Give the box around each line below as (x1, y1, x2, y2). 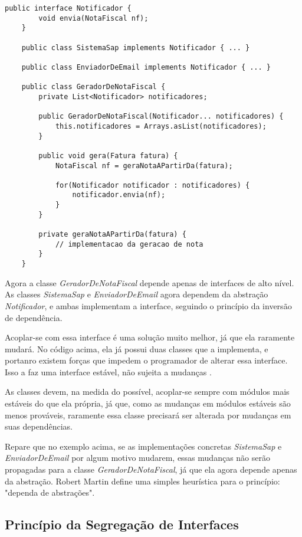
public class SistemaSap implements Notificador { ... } (21, 43, 250, 52)
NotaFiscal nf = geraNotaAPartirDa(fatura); (55, 161, 233, 170)
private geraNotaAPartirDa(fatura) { (38, 230, 186, 239)
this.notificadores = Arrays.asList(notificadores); (55, 122, 267, 130)
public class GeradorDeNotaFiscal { (21, 83, 166, 91)
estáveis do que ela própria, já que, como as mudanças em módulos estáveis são (5, 397, 291, 410)
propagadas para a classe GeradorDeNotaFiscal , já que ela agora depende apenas (5, 463, 297, 476)
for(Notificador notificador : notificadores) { (55, 181, 250, 189)
